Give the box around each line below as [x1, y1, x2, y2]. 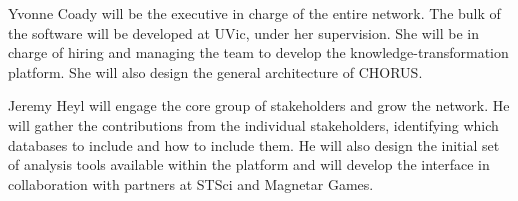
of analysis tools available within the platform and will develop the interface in [8, 154, 490, 175]
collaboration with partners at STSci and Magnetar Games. [8, 173, 374, 194]
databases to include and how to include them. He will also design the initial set [8, 134, 500, 155]
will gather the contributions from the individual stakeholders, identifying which [8, 114, 499, 135]
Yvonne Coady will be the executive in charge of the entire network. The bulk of [8, 3, 501, 23]
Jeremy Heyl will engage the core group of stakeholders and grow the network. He [8, 95, 510, 116]
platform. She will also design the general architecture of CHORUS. [8, 61, 423, 82]
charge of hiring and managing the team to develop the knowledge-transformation [8, 42, 509, 63]
